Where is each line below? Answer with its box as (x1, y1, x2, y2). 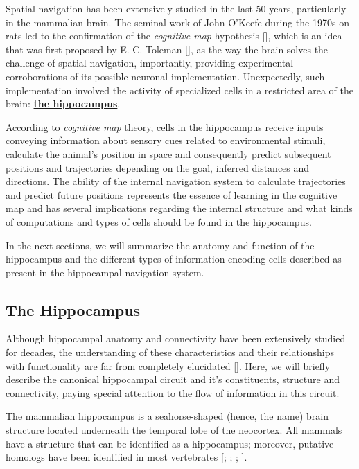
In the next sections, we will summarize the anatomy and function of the (6, 238, 315, 252)
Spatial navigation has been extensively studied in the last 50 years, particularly (6, 1, 347, 15)
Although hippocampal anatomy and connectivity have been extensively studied (6, 331, 346, 346)
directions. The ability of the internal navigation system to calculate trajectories (6, 174, 346, 188)
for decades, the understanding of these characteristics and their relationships (6, 345, 335, 360)
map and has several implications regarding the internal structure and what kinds (6, 201, 353, 215)
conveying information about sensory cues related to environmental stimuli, (6, 133, 326, 148)
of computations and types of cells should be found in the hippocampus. (6, 214, 312, 229)
